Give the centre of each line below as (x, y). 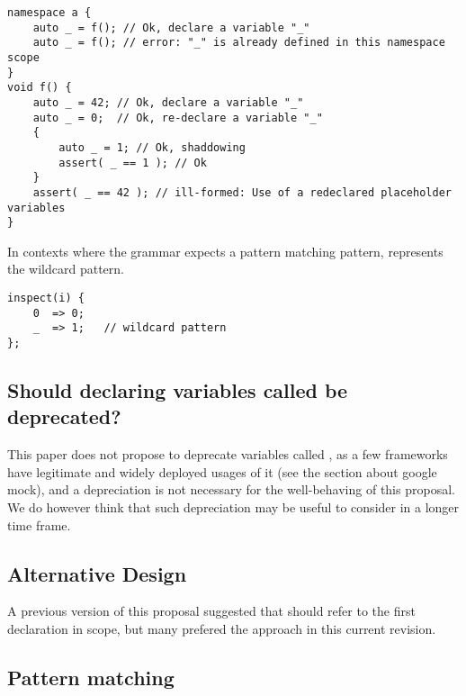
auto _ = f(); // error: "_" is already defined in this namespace (239, 43)
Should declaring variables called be (178, 390)
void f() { (40, 88)
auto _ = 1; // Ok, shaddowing (152, 147)
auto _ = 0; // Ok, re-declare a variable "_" (178, 118)
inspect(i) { (46, 298)
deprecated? (64, 416)
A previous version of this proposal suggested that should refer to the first (211, 611)
